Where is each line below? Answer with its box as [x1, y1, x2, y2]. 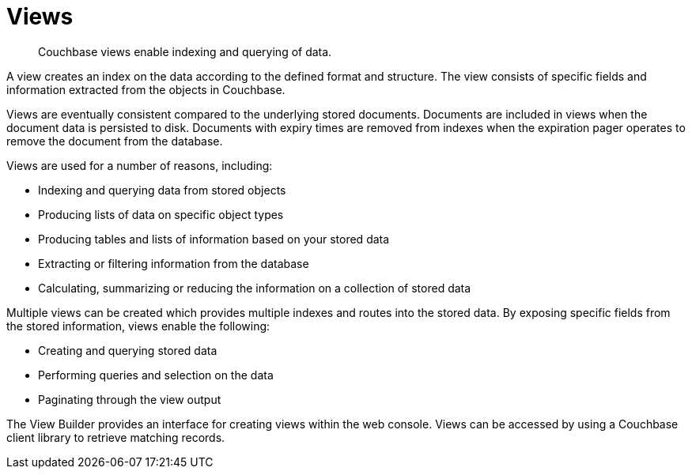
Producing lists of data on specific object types [38, 207, 284, 221]
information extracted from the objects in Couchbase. [6, 82, 285, 96]
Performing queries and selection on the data [38, 368, 274, 382]
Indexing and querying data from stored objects [38, 183, 286, 197]
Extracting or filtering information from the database [38, 256, 309, 270]
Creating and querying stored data [38, 343, 217, 357]
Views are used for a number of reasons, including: [6, 158, 273, 172]
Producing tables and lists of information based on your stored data [38, 232, 390, 246]
